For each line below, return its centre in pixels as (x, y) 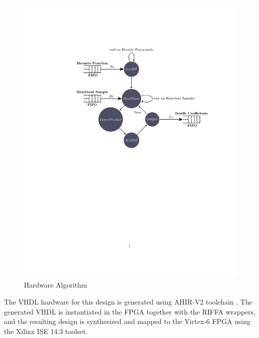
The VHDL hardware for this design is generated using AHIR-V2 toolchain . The (128, 302)
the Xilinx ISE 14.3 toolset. (46, 331)
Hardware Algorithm (56, 285)
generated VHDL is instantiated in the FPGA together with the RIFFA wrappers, (130, 311)
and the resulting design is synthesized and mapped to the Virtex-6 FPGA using (127, 321)
